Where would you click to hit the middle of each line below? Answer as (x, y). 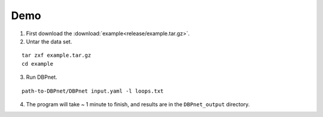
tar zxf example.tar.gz (57, 56)
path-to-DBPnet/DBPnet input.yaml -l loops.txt (93, 91)
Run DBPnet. (42, 77)
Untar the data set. (49, 41)
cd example (38, 64)
